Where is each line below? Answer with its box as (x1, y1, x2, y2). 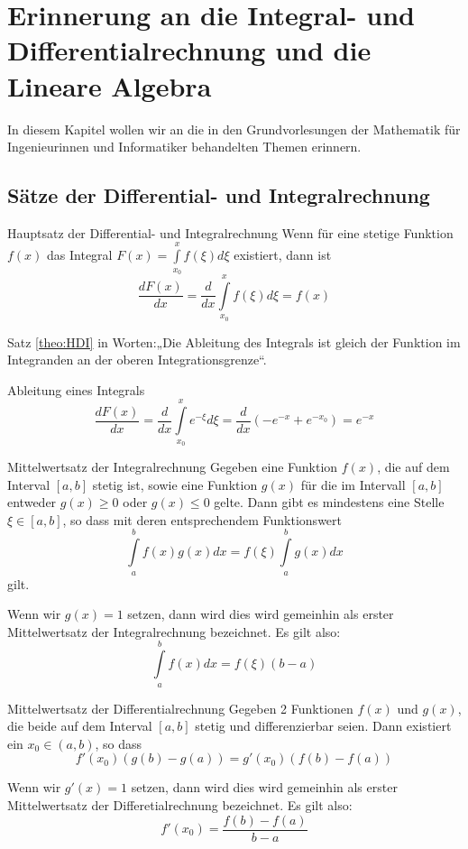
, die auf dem (377, 457, 450, 476)
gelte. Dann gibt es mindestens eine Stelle (214, 493, 445, 512)
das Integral (47, 245, 113, 264)
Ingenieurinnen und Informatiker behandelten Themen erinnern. (7, 137, 362, 156)
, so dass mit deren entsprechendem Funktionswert (62, 510, 343, 529)
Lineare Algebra (7, 67, 212, 104)
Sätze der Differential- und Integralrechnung (7, 181, 430, 209)
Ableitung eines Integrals (7, 380, 145, 399)
